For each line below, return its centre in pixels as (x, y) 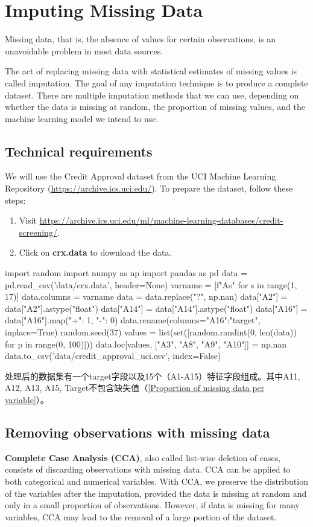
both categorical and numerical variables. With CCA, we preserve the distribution (156, 481)
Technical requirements (79, 151)
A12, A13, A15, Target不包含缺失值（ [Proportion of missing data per (135, 388)
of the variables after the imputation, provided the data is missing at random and (156, 493)
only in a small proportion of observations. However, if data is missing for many (152, 505)
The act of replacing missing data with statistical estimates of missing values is (151, 71)
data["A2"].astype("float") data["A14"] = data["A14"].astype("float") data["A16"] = (156, 308)
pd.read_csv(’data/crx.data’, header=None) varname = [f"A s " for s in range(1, (151, 284)
